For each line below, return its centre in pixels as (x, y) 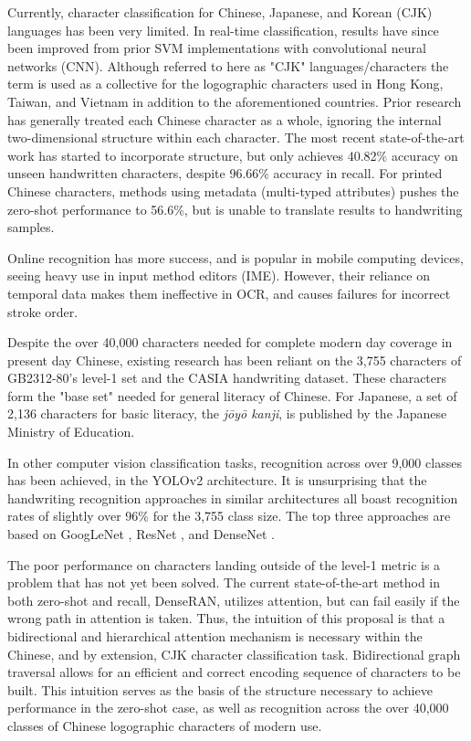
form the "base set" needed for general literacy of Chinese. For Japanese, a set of (232, 395)
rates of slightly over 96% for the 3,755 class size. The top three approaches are (229, 516)
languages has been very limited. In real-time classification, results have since (223, 30)
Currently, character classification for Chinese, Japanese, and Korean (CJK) (220, 12)
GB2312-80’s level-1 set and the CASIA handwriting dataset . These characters (227, 378)
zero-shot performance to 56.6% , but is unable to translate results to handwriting (235, 209)
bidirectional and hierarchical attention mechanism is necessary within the (215, 636)
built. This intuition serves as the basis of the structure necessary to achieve (220, 689)
